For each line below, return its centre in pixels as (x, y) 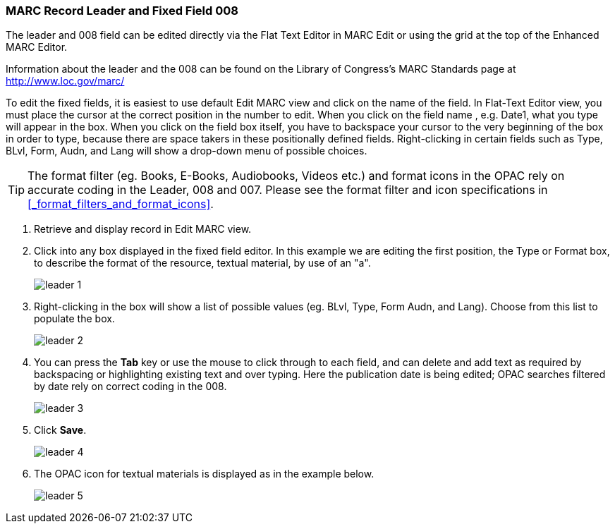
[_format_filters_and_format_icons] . (121, 204)
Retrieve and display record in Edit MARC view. (143, 229)
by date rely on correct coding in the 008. (130, 387)
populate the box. (74, 319)
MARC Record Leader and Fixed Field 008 (122, 11)
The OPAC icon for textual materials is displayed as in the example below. (204, 474)
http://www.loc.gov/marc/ (65, 81)
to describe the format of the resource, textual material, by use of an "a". (202, 263)
